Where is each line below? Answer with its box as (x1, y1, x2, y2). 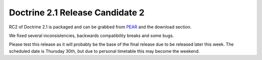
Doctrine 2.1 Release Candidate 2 (9, 7, 145, 18)
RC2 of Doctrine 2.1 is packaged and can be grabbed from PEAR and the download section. (9, 24, 192, 30)
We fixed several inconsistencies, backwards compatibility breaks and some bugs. (9, 33, 174, 38)
